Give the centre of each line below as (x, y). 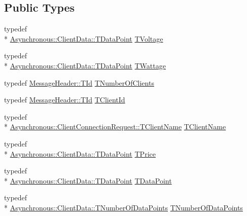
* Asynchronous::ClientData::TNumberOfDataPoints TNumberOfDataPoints (123, 207)
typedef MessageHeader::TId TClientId (65, 100)
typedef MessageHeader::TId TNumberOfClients (79, 82)
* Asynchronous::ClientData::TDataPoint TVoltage (84, 38)
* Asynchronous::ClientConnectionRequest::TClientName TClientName (115, 127)
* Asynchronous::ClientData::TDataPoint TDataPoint (88, 180)
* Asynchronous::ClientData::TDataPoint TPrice (80, 153)
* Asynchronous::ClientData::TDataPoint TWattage (85, 65)
